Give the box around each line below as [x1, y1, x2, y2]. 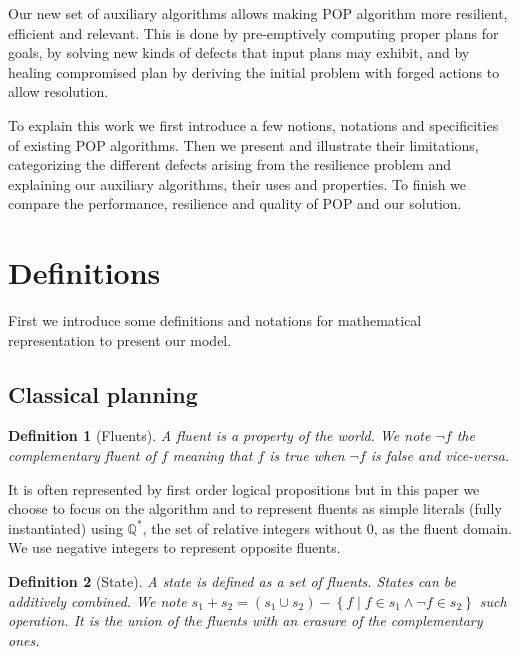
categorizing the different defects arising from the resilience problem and [8, 154, 452, 175]
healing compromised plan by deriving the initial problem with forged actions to [8, 61, 500, 82]
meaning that [172, 445, 253, 466]
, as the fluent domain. [373, 517, 512, 538]
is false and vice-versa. [370, 445, 510, 466]
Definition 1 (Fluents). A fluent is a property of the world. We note [8, 425, 431, 446]
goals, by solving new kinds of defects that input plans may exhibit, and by [8, 42, 470, 63]
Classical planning [8, 378, 198, 409]
